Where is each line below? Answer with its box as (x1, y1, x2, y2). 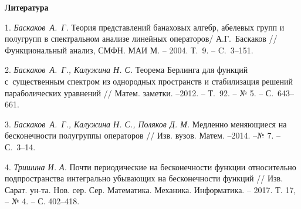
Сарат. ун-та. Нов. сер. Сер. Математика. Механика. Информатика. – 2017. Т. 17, (5, 183, 296, 195)
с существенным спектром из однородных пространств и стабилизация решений (5, 75, 293, 87)
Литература (5, 1, 49, 13)
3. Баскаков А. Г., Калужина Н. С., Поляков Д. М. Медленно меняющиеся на (5, 117, 287, 130)
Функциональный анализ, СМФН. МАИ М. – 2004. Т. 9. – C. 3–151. (5, 43, 253, 56)
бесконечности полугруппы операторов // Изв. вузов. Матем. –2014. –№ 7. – (5, 129, 281, 141)
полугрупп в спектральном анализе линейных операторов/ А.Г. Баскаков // (5, 32, 278, 45)
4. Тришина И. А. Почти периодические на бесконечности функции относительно (5, 160, 296, 173)
